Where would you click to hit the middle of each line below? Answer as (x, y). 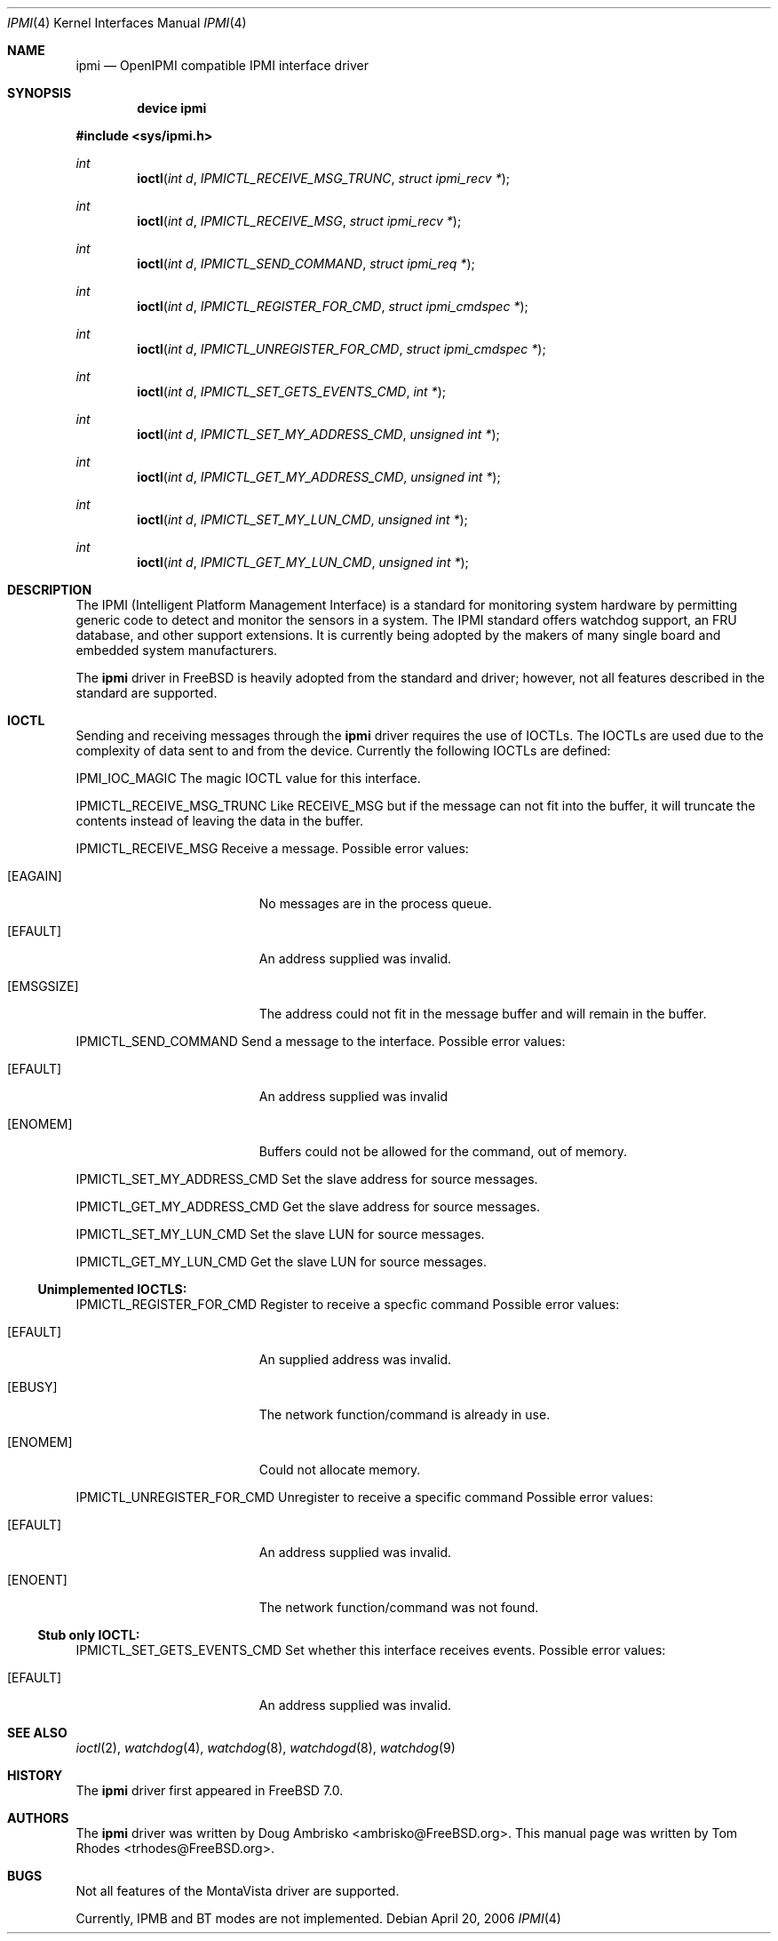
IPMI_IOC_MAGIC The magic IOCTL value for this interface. (248, 778)
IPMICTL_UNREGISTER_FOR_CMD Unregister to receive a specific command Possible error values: (365, 1497)
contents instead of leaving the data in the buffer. (220, 821)
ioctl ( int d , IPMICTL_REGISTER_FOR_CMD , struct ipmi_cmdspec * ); (333, 306)
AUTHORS (38, 1818)
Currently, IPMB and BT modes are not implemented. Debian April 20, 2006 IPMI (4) (318, 1918)
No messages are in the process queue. (375, 903)
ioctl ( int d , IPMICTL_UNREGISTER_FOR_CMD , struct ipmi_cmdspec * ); (341, 349)
